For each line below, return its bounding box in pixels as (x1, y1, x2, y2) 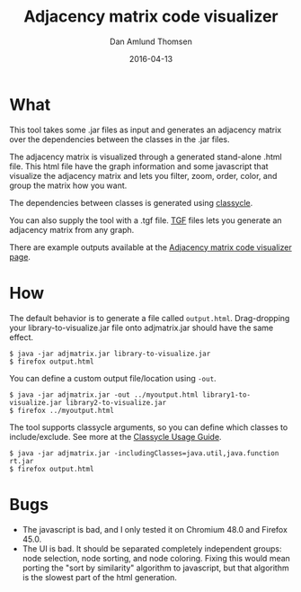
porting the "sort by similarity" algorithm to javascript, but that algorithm (22, 562, 289, 573)
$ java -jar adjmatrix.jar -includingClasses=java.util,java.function (9, 448, 279, 458)
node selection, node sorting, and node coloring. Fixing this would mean (22, 552, 290, 563)
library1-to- (201, 390, 252, 399)
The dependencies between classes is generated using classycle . (9, 197, 253, 208)
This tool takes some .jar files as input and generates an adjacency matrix (9, 124, 282, 135)
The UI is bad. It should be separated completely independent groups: (22, 543, 282, 554)
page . (9, 251, 31, 262)
